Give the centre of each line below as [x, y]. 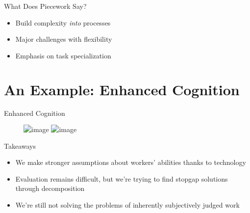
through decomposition [50, 188]
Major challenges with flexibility [64, 39]
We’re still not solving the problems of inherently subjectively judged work [127, 205]
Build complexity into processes [63, 22]
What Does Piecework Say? [45, 6]
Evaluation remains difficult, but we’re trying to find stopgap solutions [122, 178]
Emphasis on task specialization [63, 55]
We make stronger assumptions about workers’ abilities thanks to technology [131, 162]
